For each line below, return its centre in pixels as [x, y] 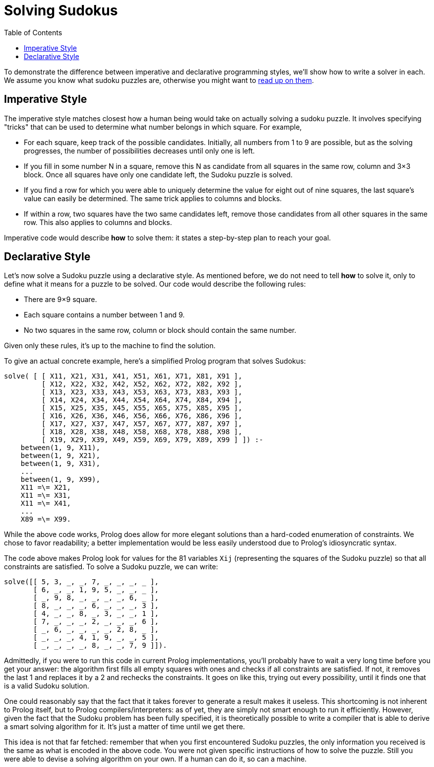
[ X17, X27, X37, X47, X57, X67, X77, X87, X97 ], [142, 424]
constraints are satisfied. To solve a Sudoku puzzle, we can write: [111, 567]
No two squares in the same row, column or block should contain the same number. [160, 330]
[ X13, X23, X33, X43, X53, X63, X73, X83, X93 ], [142, 392]
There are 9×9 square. [61, 300]
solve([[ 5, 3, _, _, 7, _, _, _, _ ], [81, 582]
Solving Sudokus [61, 10]
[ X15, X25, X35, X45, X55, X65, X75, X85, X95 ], [142, 408]
